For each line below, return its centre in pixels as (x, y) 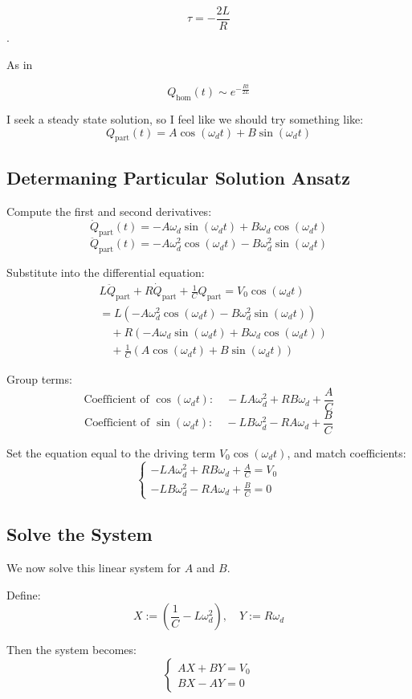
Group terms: (39, 379)
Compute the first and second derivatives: (109, 211)
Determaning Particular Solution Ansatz (178, 177)
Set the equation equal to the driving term (111, 453)
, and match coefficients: (347, 453)
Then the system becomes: (71, 650)
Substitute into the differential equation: (106, 272)
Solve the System (80, 534)
